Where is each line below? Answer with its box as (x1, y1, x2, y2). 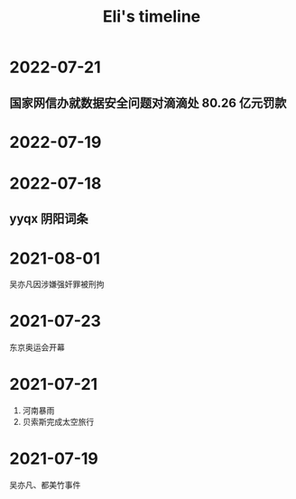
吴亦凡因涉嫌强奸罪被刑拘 (9, 279, 105, 290)
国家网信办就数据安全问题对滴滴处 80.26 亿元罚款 (9, 95, 287, 110)
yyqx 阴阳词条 (9, 211, 88, 226)
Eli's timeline (102, 6, 201, 27)
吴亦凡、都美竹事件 (9, 480, 81, 491)
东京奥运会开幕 (9, 342, 65, 353)
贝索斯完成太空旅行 (22, 417, 95, 428)
